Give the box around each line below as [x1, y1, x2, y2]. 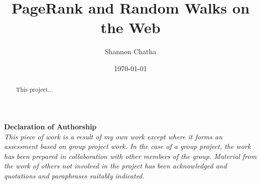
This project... [16, 85, 53, 94]
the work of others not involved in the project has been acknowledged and [4, 160, 227, 171]
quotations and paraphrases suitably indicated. [4, 170, 145, 180]
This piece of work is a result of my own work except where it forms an [4, 131, 223, 141]
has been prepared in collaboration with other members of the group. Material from [4, 150, 257, 161]
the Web [100, 17, 161, 38]
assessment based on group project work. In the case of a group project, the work [4, 141, 251, 151]
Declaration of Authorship [4, 121, 97, 131]
